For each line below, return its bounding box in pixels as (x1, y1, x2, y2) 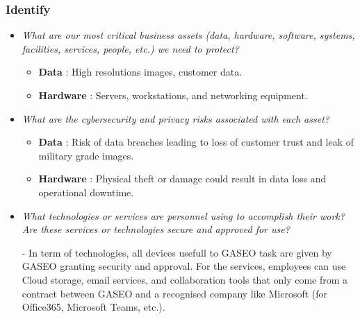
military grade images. (38, 148, 134, 162)
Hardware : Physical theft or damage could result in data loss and (38, 171, 327, 186)
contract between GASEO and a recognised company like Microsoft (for (22, 286, 328, 300)
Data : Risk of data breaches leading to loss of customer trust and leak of (38, 135, 354, 149)
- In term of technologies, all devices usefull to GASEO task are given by (22, 245, 332, 259)
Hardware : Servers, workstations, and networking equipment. (38, 88, 308, 102)
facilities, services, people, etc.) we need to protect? (22, 41, 239, 55)
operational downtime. (38, 184, 134, 199)
